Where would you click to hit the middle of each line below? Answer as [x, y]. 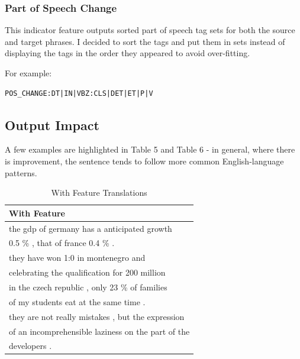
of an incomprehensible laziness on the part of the [99, 331]
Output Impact [52, 124]
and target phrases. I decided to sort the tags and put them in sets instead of [145, 41]
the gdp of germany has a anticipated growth [91, 228]
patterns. [21, 172]
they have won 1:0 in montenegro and [77, 258]
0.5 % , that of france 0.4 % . [62, 243]
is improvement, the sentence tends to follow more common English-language [144, 161]
